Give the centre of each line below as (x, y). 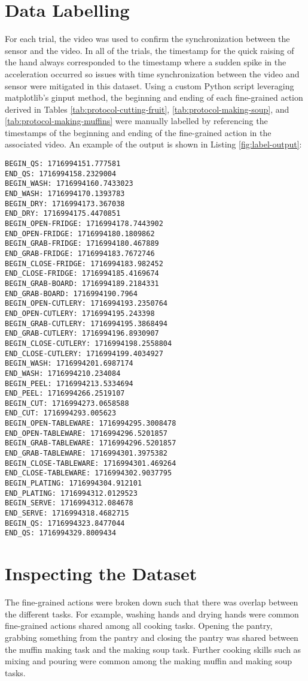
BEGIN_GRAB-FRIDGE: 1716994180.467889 (82, 244)
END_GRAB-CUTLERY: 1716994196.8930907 (82, 334)
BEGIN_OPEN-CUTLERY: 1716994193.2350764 (86, 304)
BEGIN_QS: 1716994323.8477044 (65, 523)
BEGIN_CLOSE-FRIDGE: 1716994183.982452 (84, 263)
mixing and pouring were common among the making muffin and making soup (149, 661)
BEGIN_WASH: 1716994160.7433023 (69, 184)
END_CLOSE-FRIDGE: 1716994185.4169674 (82, 274)
